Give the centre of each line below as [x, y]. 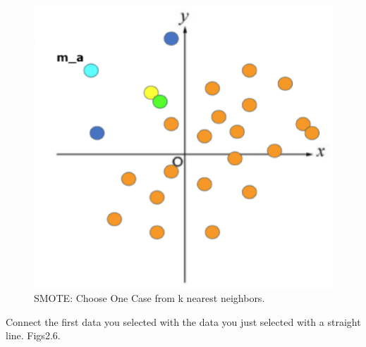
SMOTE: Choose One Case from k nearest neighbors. [150, 298]
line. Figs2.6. [33, 335]
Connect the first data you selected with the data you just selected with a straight [183, 321]
